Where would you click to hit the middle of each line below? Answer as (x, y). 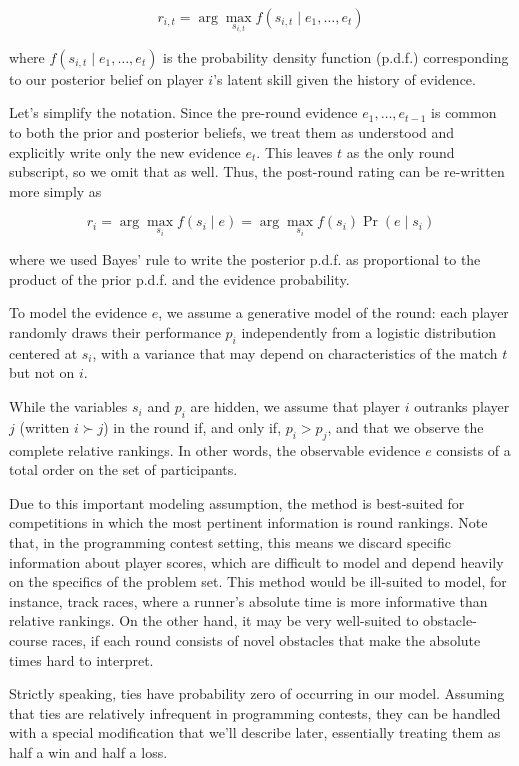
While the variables (68, 406)
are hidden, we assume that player (295, 406)
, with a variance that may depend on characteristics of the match (295, 352)
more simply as (55, 190)
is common (464, 112)
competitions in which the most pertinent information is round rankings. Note (248, 522)
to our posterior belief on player (106, 78)
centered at (43, 352)
